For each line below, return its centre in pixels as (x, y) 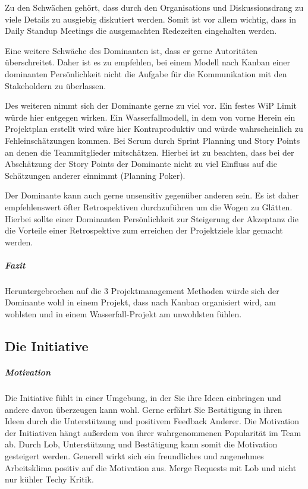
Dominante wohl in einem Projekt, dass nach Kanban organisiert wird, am (140, 302)
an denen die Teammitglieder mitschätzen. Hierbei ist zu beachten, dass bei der (150, 152)
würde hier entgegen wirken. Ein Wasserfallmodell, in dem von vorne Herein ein (150, 117)
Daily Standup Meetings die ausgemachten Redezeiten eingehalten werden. (141, 31)
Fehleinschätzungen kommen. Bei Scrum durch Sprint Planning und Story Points (153, 140)
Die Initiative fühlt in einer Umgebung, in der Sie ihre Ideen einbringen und (143, 397)
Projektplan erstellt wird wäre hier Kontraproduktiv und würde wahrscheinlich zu (154, 129)
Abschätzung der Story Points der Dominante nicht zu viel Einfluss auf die (141, 164)
